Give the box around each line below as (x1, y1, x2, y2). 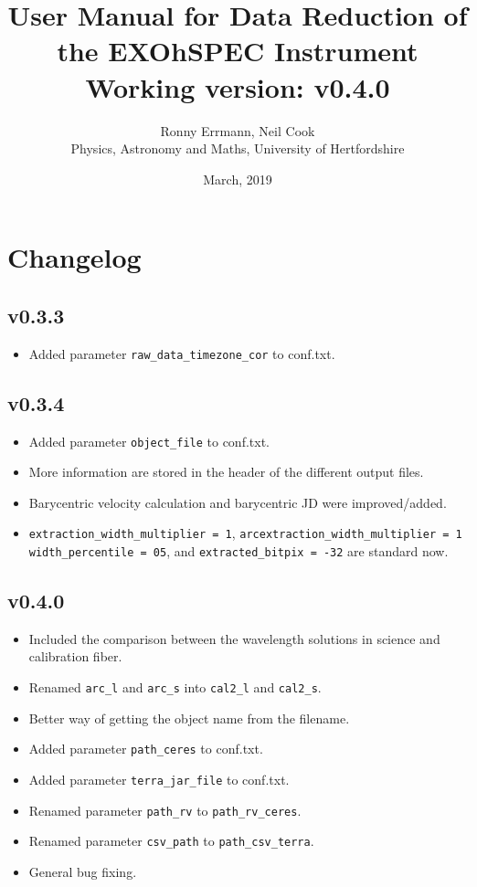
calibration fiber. (28, 647, 122, 666)
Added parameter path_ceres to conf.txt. (28, 739, 263, 758)
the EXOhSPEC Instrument (57, 32, 419, 69)
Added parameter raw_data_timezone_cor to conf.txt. (28, 343, 335, 363)
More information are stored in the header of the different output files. (28, 462, 424, 481)
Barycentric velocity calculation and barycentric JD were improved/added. (28, 492, 447, 512)
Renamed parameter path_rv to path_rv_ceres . (28, 800, 302, 819)
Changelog (7, 238, 142, 276)
